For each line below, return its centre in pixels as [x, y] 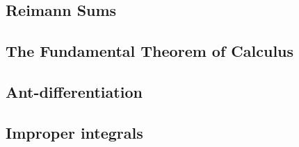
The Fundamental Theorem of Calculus [150, 51]
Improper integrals [74, 132]
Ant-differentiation [74, 91]
